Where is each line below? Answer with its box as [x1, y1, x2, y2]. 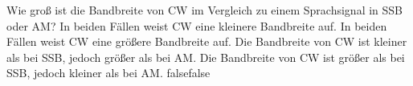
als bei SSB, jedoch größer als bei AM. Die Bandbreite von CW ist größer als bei [6, 48, 405, 65]
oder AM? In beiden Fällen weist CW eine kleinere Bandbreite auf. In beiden [6, 17, 387, 34]
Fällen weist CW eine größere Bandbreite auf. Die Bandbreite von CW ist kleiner [6, 33, 407, 50]
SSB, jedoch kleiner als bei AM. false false [6, 64, 211, 81]
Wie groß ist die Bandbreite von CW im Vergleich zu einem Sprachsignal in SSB [6, 2, 403, 18]
